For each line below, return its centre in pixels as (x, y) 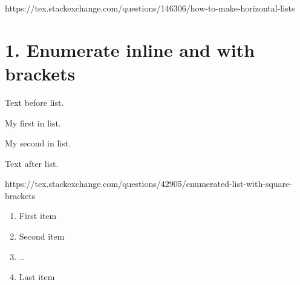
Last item (37, 277)
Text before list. (34, 102)
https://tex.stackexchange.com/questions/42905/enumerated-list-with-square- (148, 184)
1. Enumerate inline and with (130, 49)
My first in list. (33, 123)
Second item (42, 236)
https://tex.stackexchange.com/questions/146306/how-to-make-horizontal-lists (150, 8)
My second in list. (38, 143)
